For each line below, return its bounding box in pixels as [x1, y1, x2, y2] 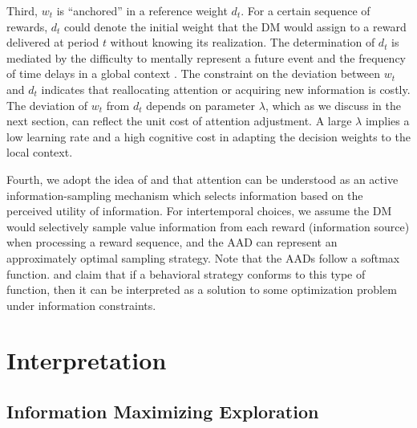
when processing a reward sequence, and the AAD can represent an [6, 234, 338, 251]
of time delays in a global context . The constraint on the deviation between [6, 65, 381, 82]
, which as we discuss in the [265, 96, 401, 113]
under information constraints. [6, 296, 156, 313]
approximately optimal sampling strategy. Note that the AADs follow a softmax [6, 249, 400, 266]
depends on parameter [146, 96, 256, 113]
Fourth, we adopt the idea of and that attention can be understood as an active [6, 170, 399, 187]
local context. [6, 144, 73, 161]
